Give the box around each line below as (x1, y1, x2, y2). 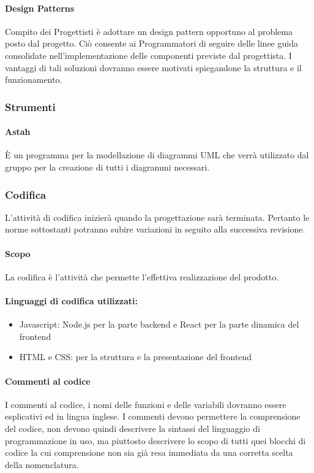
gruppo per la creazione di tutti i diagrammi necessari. (5, 161, 210, 173)
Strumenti (5, 99, 56, 114)
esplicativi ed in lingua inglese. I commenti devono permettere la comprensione (5, 410, 301, 423)
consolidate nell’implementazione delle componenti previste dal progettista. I (5, 48, 292, 61)
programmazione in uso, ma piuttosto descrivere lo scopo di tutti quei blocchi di (5, 434, 306, 447)
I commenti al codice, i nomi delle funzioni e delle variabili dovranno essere (5, 398, 286, 410)
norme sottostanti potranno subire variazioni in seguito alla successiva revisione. (5, 223, 305, 236)
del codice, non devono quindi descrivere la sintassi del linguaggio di (5, 421, 260, 434)
